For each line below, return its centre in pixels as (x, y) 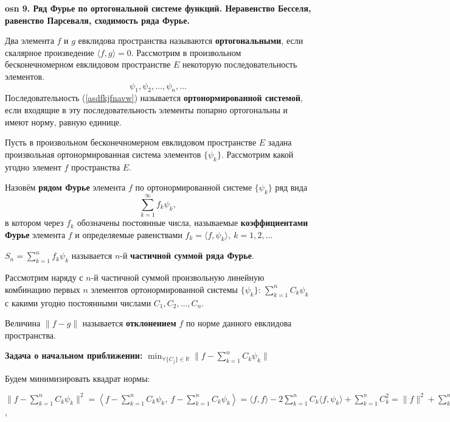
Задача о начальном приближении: (74, 355)
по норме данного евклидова (239, 323)
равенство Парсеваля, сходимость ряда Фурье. (97, 20)
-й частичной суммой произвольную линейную (178, 277)
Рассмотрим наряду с (44, 277)
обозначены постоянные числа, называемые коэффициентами (192, 223)
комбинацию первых (43, 289)
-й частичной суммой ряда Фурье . (187, 255)
